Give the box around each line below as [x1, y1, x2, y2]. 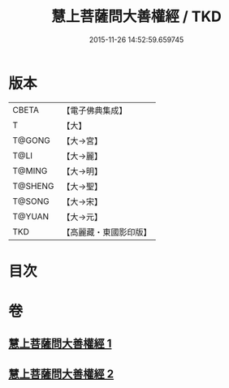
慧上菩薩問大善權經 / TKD [51, 7, 222, 26]
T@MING [12, 165, 48, 176]
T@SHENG [12, 180, 54, 192]
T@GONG [12, 135, 50, 146]
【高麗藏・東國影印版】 [62, 226, 152, 238]
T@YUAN [12, 210, 50, 222]
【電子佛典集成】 [62, 105, 127, 116]
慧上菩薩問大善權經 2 [8, 367, 114, 381]
